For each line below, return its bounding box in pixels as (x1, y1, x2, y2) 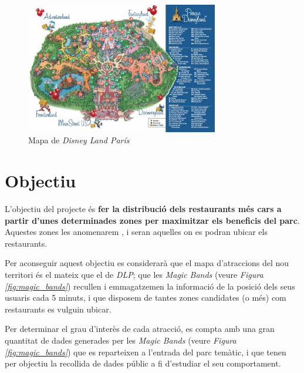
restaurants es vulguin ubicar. (5, 303, 112, 315)
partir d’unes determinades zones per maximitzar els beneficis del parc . (5, 214, 300, 226)
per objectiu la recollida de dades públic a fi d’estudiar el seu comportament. (5, 357, 281, 369)
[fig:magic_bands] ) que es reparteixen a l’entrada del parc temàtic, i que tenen (5, 345, 286, 358)
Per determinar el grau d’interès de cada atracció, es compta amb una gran (5, 322, 275, 335)
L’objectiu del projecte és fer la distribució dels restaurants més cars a (5, 203, 282, 215)
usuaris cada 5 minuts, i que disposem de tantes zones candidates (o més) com (5, 291, 286, 304)
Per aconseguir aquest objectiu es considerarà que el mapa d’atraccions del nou (5, 257, 289, 269)
